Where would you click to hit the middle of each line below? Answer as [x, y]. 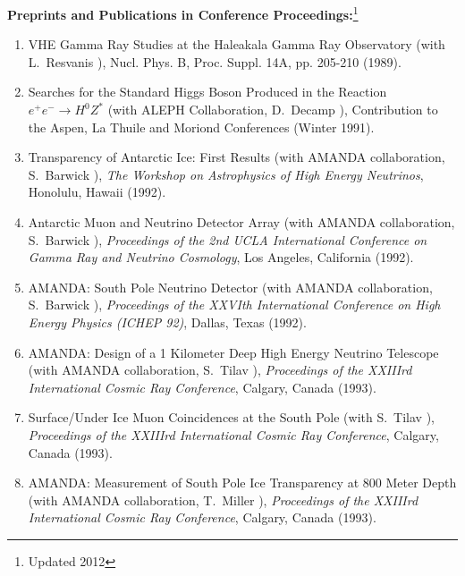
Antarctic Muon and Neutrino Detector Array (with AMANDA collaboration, [241, 222]
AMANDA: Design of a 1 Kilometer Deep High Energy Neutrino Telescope [233, 352]
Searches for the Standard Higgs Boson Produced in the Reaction [207, 92]
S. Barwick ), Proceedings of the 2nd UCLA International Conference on [228, 239]
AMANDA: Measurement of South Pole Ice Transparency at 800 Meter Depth [242, 483]
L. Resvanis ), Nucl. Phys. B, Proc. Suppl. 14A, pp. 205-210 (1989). [215, 61]
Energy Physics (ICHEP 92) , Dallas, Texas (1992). [167, 322]
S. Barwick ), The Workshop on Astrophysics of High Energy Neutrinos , [226, 174]
